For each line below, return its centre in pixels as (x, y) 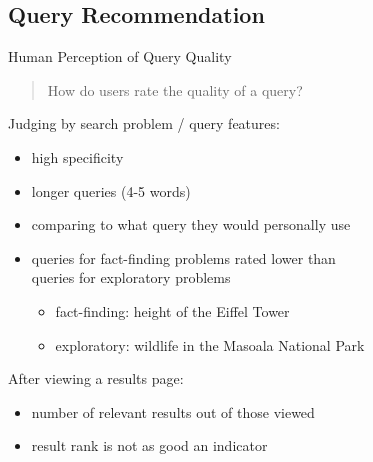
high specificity (77, 156)
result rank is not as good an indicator (149, 445)
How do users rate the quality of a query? (175, 89)
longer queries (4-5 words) (111, 190)
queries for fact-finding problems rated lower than (183, 257)
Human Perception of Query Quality (120, 56)
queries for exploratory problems (131, 277)
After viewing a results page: (96, 378)
